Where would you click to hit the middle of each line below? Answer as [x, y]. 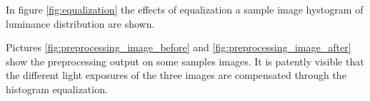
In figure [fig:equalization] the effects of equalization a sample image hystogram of [185, 9]
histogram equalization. [57, 89]
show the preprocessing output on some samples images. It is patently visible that [185, 61]
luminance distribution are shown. [80, 23]
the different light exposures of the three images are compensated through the [176, 75]
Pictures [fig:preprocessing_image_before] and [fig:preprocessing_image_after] [179, 47]
